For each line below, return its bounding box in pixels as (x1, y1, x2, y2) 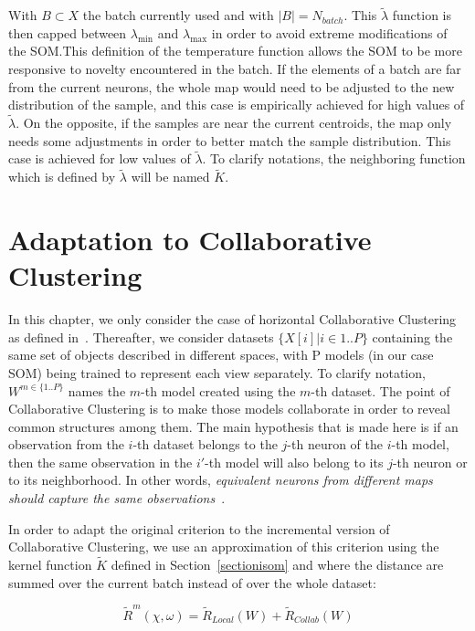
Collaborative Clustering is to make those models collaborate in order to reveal (8, 399, 450, 418)
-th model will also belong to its (205, 452, 384, 471)
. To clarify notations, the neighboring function (202, 149, 466, 168)
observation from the (8, 435, 124, 454)
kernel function (8, 555, 92, 574)
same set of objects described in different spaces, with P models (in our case (8, 345, 434, 364)
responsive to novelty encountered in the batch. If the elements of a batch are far (8, 59, 461, 78)
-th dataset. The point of (311, 381, 450, 400)
